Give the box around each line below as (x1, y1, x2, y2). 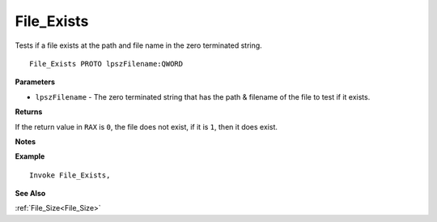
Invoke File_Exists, (29, 170, 111, 180)
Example (15, 152, 45, 161)
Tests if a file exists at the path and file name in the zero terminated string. (15, 41, 262, 50)
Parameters (15, 77, 56, 87)
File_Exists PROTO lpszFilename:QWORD (29, 59, 184, 68)
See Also (15, 189, 46, 199)
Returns (15, 107, 43, 117)
